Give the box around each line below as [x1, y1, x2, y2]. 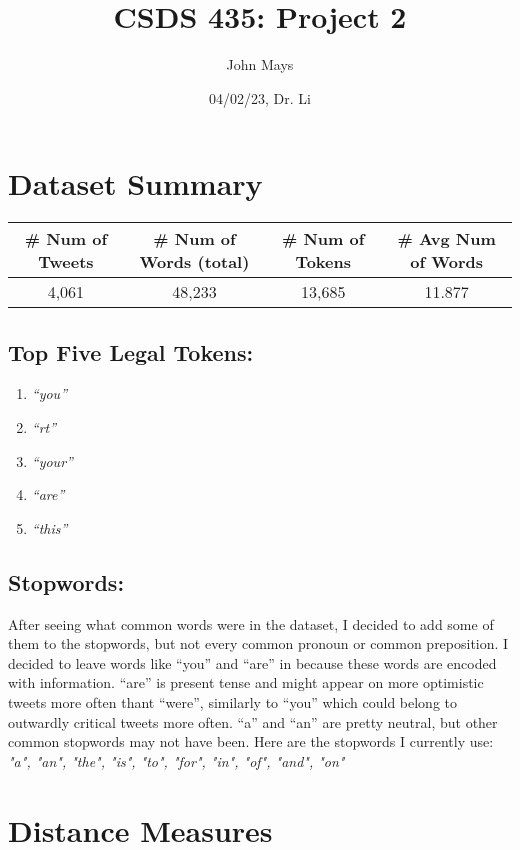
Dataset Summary [8, 163, 263, 204]
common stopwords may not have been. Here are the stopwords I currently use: [8, 731, 494, 752]
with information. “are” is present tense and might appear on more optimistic [8, 672, 484, 693]
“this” [31, 517, 68, 538]
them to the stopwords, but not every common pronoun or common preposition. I [8, 633, 509, 654]
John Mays [226, 54, 294, 75]
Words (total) [139, 250, 250, 274]
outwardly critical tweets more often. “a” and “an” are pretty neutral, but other [8, 711, 498, 732]
